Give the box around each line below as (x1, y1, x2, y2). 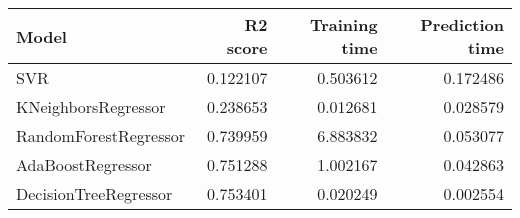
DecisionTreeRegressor (16, 182, 173, 205)
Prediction (420, 13, 504, 36)
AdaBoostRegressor (16, 153, 152, 176)
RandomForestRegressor (16, 124, 186, 147)
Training (309, 13, 378, 36)
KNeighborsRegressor (16, 95, 166, 118)
